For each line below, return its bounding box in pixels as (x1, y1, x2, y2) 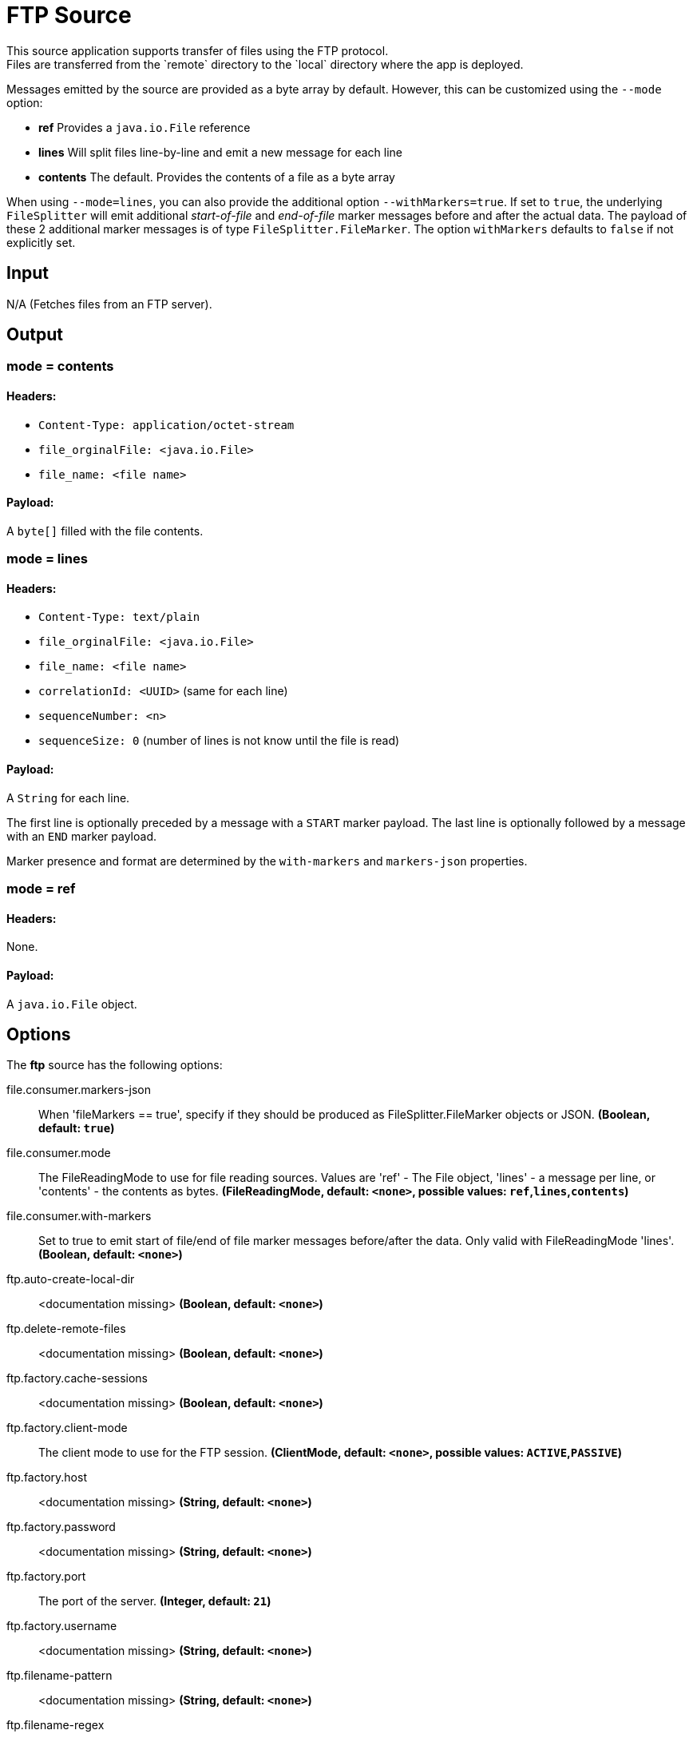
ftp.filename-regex (6, 1718, 105, 1732)
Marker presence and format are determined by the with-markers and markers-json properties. (6, 853, 528, 868)
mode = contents (6, 358, 114, 375)
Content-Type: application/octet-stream (38, 418, 295, 432)
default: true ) (38, 1121, 115, 1135)
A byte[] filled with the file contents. (6, 523, 204, 538)
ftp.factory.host (6, 1470, 87, 1485)
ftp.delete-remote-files (6, 1322, 126, 1336)
